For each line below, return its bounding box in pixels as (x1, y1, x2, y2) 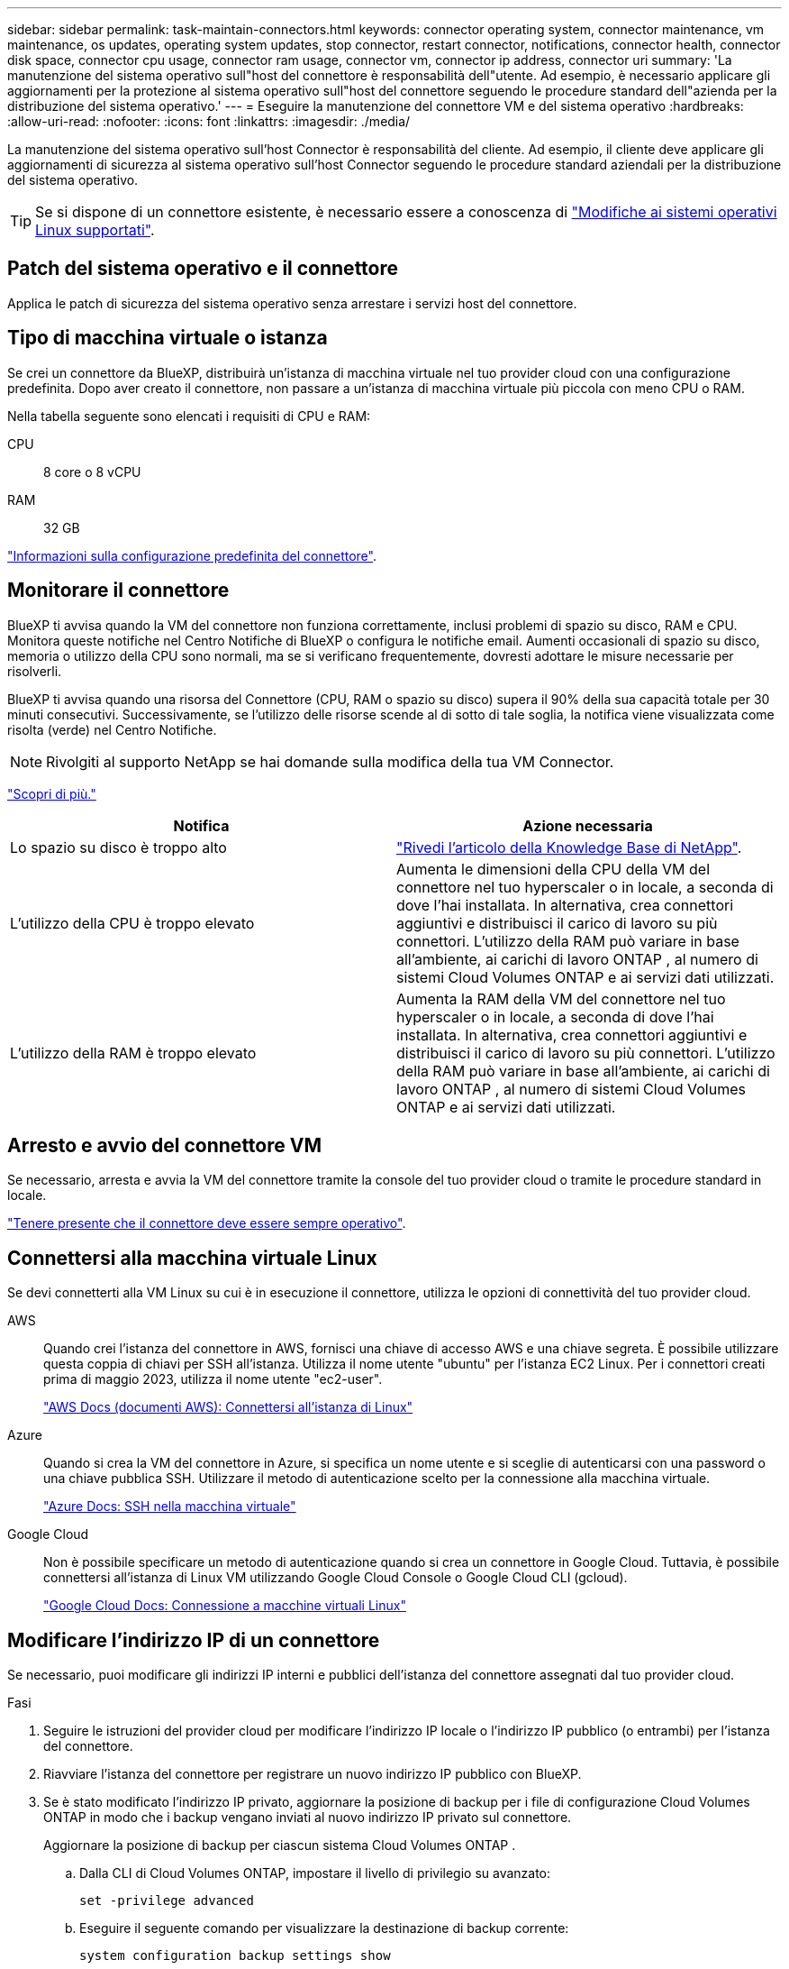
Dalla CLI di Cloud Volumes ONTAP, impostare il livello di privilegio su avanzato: (79, 1865, 551, 1882)
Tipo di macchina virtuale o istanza (7, 326, 328, 350)
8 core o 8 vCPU (43, 463, 141, 480)
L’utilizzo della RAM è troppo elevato (10, 1043, 257, 1062)
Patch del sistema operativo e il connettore (7, 257, 399, 280)
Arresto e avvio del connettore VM (7, 1133, 322, 1157)
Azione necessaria (522, 816, 653, 835)
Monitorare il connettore (7, 579, 230, 602)
